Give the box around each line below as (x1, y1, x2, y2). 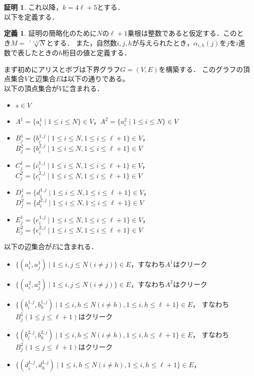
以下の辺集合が (4, 241, 52, 252)
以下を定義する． (4, 11, 59, 22)
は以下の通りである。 (61, 73, 129, 84)
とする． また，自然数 (46, 37, 117, 47)
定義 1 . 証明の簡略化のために (4, 28, 97, 38)
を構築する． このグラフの (158, 64, 243, 74)
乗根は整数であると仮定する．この (127, 28, 237, 38)
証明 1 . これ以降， (4, 2, 63, 12)
